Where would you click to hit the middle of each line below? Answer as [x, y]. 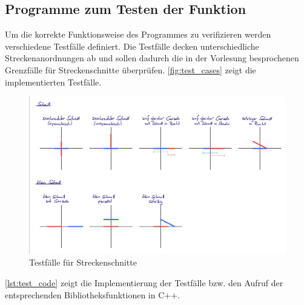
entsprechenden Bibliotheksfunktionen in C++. [92, 294]
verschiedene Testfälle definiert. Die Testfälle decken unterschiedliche [132, 46]
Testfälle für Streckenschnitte [83, 262]
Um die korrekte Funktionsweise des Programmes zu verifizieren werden [138, 34]
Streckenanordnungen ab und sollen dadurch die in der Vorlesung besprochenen [152, 58]
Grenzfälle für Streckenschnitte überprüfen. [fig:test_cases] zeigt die [131, 69]
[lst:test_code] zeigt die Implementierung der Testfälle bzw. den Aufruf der [144, 282]
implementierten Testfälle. [53, 82]
